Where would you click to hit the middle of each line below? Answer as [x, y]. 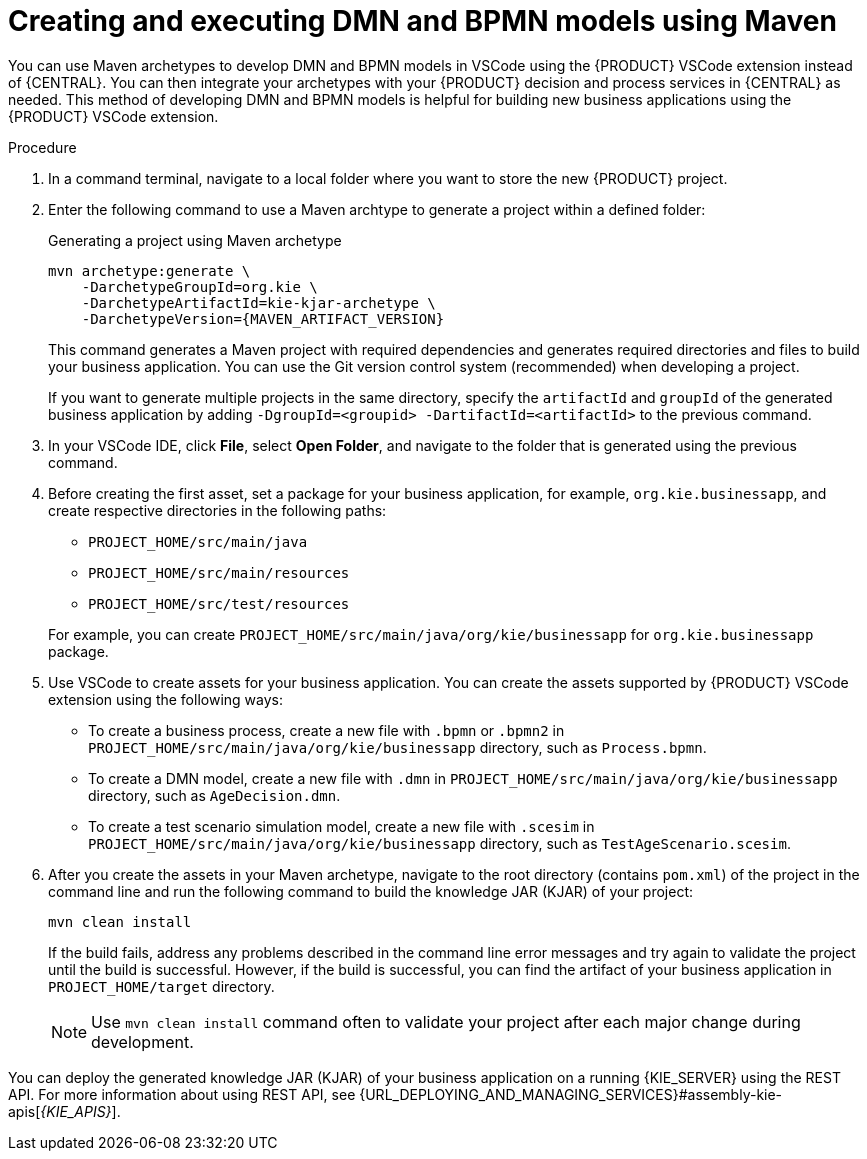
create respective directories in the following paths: [217, 510]
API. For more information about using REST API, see [182, 1094]
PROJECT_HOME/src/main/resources [219, 572]
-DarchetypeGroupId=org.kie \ [199, 286]
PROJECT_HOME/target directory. [161, 986]
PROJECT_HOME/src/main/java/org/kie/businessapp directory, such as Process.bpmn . [397, 747]
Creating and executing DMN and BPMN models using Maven [422, 21]
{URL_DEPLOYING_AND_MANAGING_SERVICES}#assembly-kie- [571, 1094]
